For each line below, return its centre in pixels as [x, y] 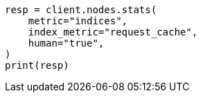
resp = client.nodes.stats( [81, 10]
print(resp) [37, 65]
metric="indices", [78, 21]
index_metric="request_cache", [113, 32]
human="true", [66, 43]
